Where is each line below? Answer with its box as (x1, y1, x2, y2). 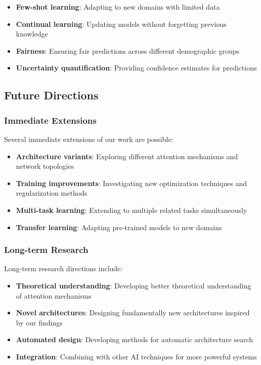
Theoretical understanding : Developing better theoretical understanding (16, 280, 251, 290)
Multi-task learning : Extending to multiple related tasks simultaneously (16, 204, 247, 215)
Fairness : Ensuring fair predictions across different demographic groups (16, 45, 240, 56)
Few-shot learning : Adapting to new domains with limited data (16, 2, 220, 12)
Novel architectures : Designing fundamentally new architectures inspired (16, 307, 250, 318)
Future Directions (4, 87, 99, 103)
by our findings (16, 317, 63, 327)
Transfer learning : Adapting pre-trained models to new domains (16, 222, 222, 232)
